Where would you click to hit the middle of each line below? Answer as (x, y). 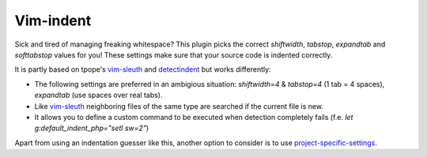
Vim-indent (53, 21)
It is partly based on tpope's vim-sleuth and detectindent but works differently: (143, 69)
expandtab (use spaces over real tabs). (98, 95)
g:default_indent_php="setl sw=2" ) (92, 128)
